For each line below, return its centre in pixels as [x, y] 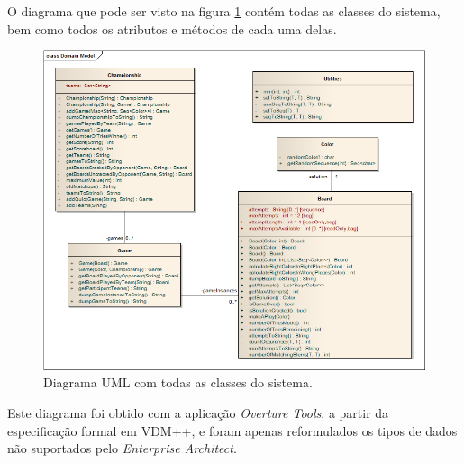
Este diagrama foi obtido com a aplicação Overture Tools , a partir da [198, 412]
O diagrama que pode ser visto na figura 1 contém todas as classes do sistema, [224, 11]
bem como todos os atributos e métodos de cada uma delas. [172, 28]
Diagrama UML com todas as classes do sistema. [178, 382]
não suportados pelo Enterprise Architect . [122, 448]
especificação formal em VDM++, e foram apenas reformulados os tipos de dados [232, 430]
